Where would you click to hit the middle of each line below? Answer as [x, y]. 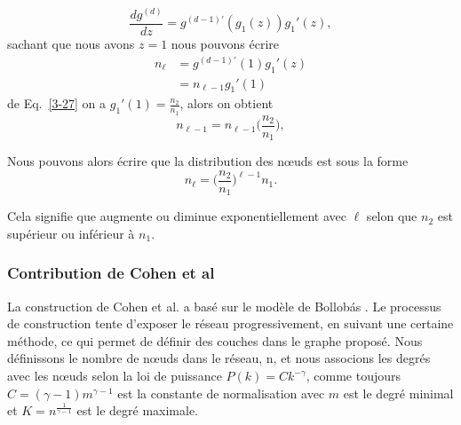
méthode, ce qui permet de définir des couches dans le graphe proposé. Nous [215, 340]
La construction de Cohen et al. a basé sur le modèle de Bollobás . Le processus [224, 306]
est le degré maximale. [137, 410]
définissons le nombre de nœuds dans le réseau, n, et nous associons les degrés [219, 358]
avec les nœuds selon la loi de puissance [115, 376]
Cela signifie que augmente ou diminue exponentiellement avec [177, 216]
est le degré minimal [398, 393]
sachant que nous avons [71, 44]
